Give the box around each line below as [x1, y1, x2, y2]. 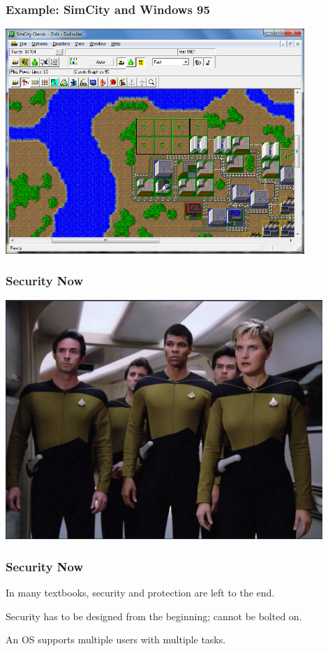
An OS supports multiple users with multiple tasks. [6, 632, 226, 647]
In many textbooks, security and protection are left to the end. [6, 585, 275, 599]
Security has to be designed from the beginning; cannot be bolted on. [6, 608, 302, 623]
